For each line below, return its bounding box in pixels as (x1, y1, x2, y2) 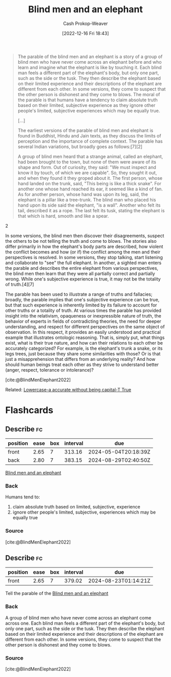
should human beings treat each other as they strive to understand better (5, 361, 159, 368)
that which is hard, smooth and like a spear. (17, 213, 109, 219)
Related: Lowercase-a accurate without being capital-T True (5, 386, 131, 392)
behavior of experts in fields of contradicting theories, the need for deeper (5, 318, 161, 324)
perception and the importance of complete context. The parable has (17, 138, 163, 144)
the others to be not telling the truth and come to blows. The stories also (5, 238, 157, 244)
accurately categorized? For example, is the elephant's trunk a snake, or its (5, 345, 163, 351)
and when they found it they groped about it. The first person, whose (17, 175, 163, 181)
